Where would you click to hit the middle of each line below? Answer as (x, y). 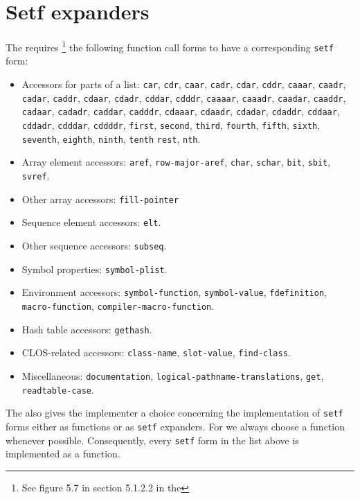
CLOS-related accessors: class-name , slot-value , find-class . (156, 352)
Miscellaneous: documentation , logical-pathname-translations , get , (173, 375)
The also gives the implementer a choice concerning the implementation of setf (174, 413)
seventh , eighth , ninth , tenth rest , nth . (111, 138)
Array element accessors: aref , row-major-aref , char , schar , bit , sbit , (176, 162)
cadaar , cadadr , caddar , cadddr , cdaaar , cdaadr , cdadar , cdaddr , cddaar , (181, 111)
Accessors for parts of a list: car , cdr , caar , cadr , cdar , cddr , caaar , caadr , (184, 84)
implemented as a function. (63, 454)
